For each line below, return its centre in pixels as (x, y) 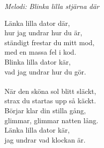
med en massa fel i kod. (41, 52)
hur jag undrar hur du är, (44, 33)
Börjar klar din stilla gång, (45, 110)
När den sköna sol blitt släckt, (51, 91)
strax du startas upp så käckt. (50, 101)
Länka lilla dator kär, (37, 130)
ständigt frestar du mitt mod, (50, 42)
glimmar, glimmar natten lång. (52, 120)
